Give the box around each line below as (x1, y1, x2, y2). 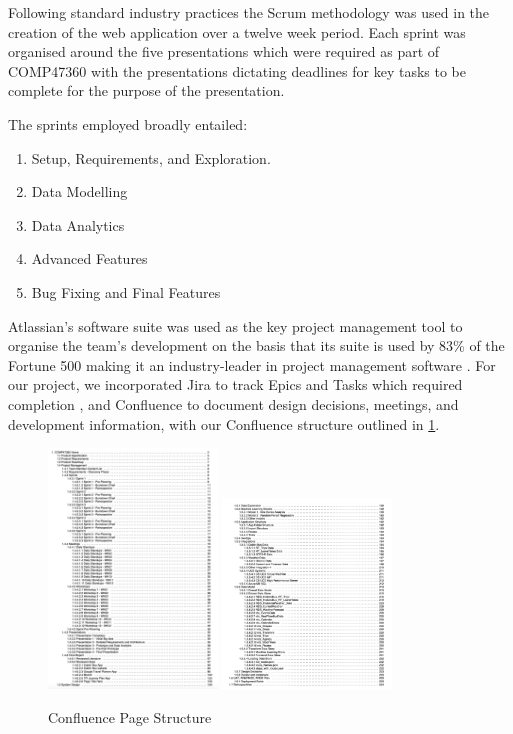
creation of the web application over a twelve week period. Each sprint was (8, 21, 466, 42)
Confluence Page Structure (48, 706, 212, 727)
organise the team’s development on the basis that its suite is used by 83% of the (8, 335, 505, 356)
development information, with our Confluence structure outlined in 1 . (8, 413, 440, 434)
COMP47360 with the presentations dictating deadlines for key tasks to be (8, 60, 466, 81)
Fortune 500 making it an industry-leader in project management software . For (8, 354, 496, 375)
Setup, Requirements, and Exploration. (31, 147, 271, 168)
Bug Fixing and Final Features (31, 281, 221, 302)
